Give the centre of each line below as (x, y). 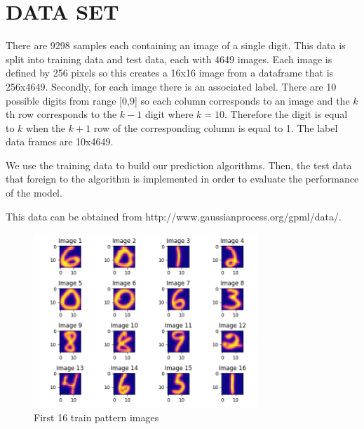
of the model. (34, 193)
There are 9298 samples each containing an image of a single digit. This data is (176, 45)
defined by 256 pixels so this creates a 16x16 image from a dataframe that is (170, 73)
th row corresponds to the (61, 114)
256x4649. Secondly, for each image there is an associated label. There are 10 (171, 86)
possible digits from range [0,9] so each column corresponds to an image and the (178, 100)
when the (46, 127)
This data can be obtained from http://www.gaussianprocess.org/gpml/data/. (174, 216)
